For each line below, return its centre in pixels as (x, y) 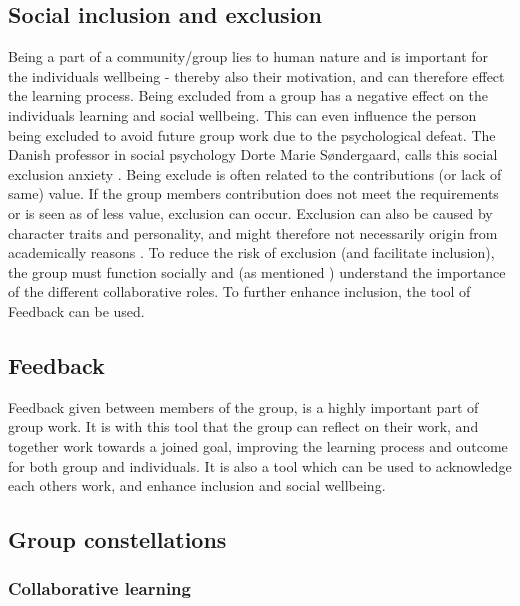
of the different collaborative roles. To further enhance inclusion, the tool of (239, 291)
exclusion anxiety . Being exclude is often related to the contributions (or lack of (255, 173)
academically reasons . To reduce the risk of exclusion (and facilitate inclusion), (251, 252)
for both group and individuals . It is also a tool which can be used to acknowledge (260, 465)
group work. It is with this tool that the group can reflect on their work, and (243, 426)
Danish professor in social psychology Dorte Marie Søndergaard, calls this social (253, 154)
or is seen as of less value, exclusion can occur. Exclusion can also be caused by (250, 212)
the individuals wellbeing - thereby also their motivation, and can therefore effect (256, 75)
